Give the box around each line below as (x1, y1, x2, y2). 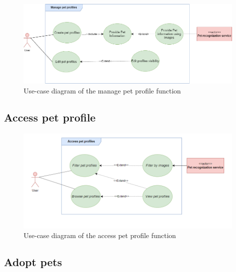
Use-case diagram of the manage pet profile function (24, 86, 181, 96)
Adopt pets (4, 254, 62, 270)
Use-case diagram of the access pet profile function (24, 230, 176, 241)
